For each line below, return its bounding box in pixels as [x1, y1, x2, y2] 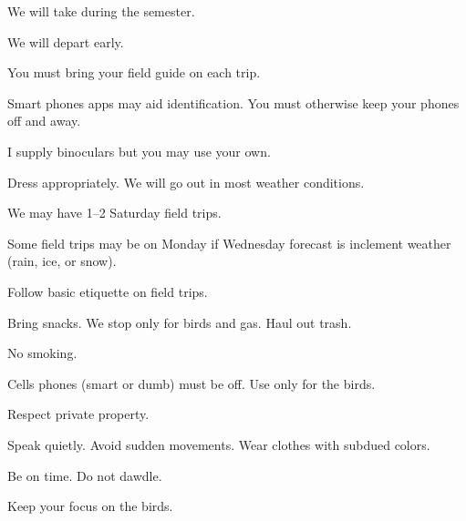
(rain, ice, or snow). [7, 251, 117, 271]
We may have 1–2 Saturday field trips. [7, 203, 222, 222]
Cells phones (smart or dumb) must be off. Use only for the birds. [7, 373, 376, 393]
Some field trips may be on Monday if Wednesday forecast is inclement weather [7, 233, 451, 252]
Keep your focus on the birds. [7, 496, 173, 516]
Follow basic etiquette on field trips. [7, 281, 208, 301]
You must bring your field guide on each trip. [7, 63, 261, 82]
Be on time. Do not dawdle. [7, 465, 162, 485]
